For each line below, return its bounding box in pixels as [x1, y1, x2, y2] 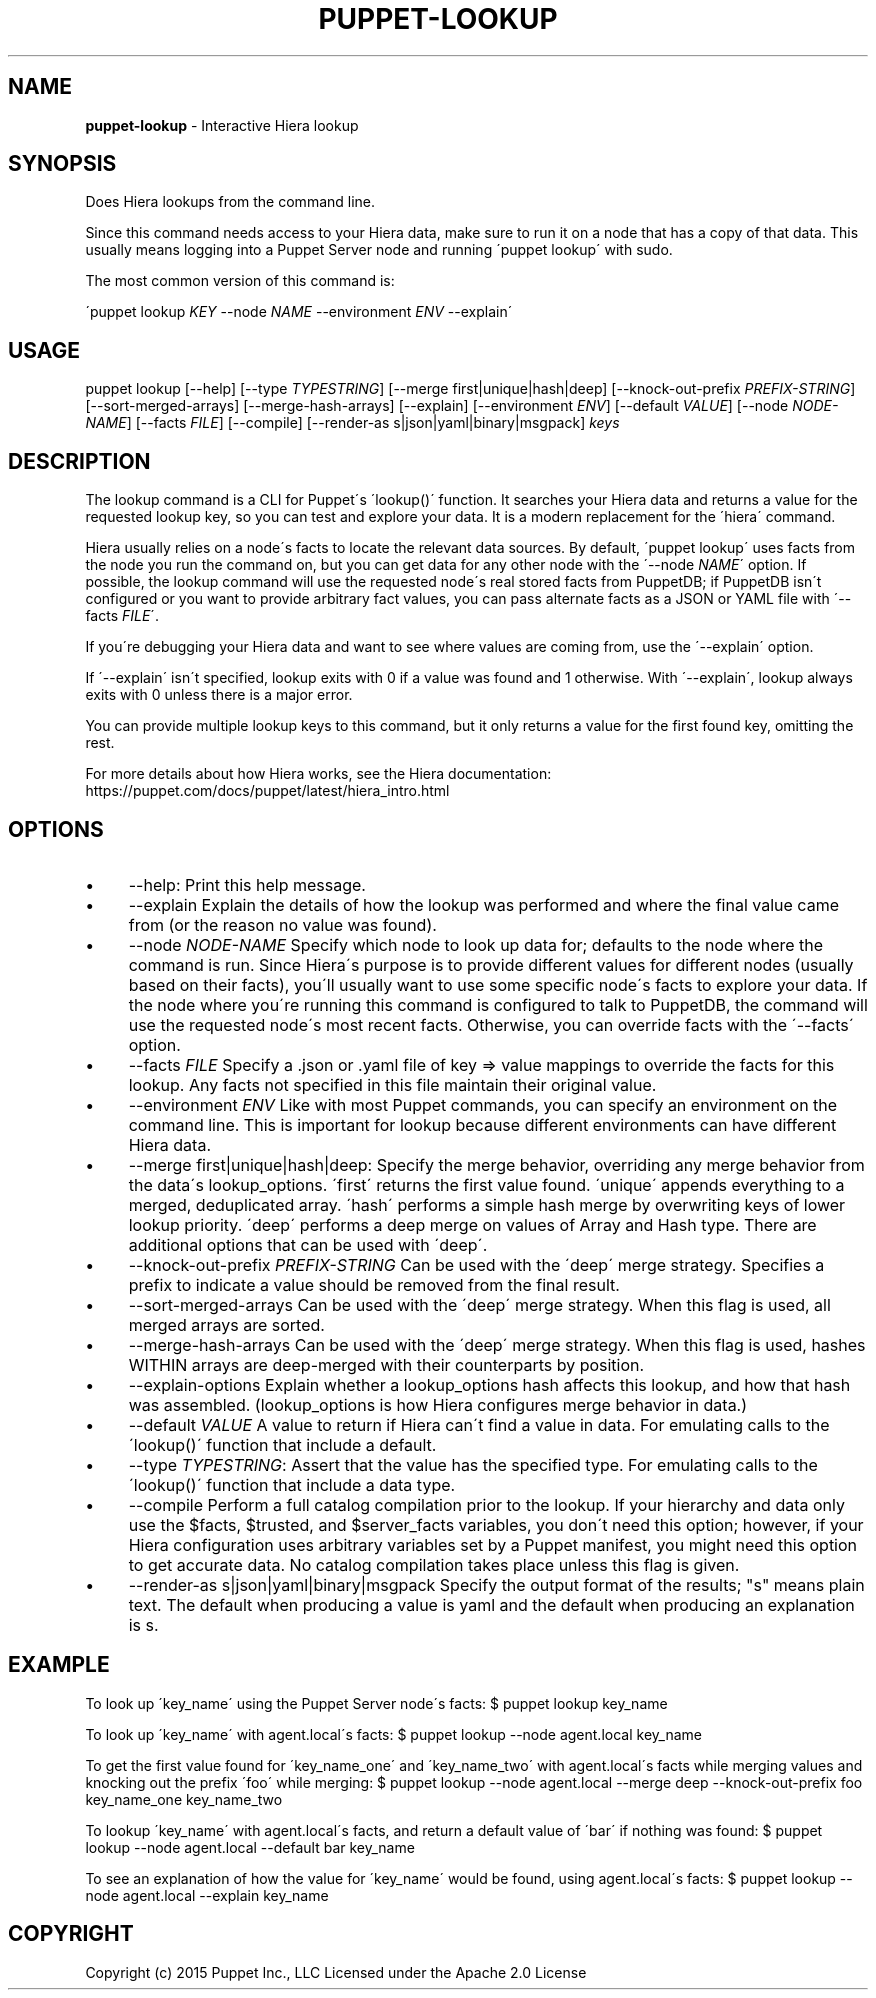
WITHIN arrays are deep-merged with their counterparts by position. [128, 1354, 645, 1375]
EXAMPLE [8, 1652, 110, 1678]
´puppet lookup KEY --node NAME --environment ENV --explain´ [85, 303, 513, 321]
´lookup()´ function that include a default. [128, 1434, 437, 1455]
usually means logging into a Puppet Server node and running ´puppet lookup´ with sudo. [85, 241, 673, 259]
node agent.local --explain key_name [85, 1886, 329, 1904]
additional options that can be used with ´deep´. [128, 1234, 488, 1255]
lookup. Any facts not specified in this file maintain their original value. [128, 1074, 657, 1095]
